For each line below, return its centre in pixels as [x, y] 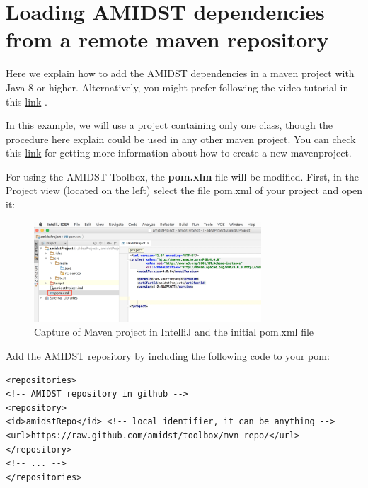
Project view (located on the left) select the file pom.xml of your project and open [184, 190]
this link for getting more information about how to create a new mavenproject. [179, 153]
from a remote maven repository [167, 39]
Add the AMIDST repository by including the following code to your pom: [168, 355]
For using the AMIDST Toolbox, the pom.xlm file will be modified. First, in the [182, 176]
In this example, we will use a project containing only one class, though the [169, 125]
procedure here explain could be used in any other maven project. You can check [181, 138]
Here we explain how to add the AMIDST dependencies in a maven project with [180, 73]
